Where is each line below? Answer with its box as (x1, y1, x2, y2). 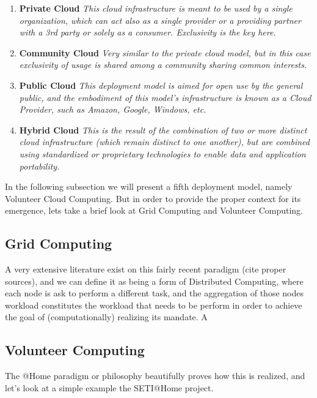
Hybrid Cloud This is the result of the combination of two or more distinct (19, 123, 307, 136)
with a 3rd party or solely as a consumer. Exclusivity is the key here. (19, 26, 276, 39)
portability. (19, 159, 60, 172)
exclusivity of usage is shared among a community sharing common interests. (19, 58, 307, 71)
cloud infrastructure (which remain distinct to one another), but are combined (19, 135, 310, 148)
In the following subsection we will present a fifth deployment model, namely (5, 180, 293, 193)
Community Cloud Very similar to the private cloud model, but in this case (19, 46, 311, 59)
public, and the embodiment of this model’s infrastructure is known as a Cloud (19, 91, 312, 103)
